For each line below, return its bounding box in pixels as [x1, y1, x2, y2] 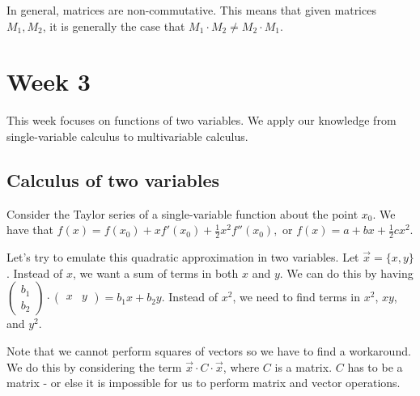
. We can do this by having [279, 264, 414, 281]
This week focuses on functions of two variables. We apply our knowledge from [6, 112, 397, 129]
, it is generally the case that [42, 17, 185, 34]
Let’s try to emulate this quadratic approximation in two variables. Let [6, 249, 359, 266]
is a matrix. [274, 358, 333, 375]
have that [6, 221, 53, 238]
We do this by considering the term [6, 358, 182, 375]
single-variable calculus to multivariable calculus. [6, 127, 248, 144]
